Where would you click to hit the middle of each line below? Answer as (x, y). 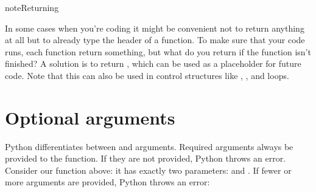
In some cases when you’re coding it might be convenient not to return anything (155, 28)
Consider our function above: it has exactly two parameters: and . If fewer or (148, 170)
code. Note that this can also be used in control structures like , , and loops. (147, 75)
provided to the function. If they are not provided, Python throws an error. (146, 158)
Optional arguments (90, 117)
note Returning (32, 7)
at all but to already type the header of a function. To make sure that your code (155, 40)
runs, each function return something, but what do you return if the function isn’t (158, 51)
